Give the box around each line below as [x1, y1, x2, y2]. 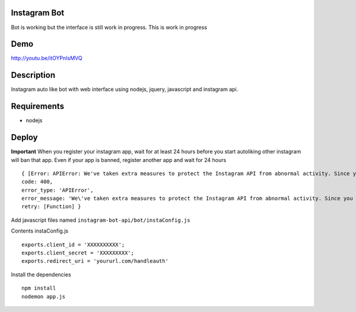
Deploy [11, 132, 38, 142]
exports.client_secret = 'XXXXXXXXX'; [21, 250, 135, 256]
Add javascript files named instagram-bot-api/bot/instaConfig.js [11, 217, 190, 224]
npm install [21, 285, 56, 292]
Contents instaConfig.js [11, 227, 68, 234]
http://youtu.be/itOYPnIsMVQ [11, 55, 82, 62]
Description [11, 70, 56, 80]
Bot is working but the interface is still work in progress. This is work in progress [11, 24, 208, 31]
